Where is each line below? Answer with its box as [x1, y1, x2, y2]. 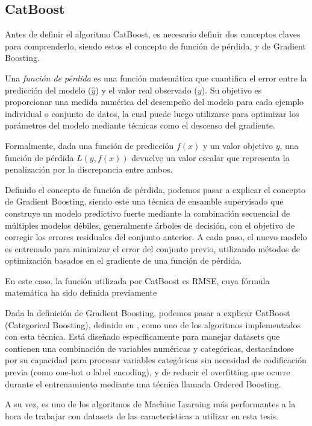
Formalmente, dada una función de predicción [5, 139, 174, 151]
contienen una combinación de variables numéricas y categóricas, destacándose [5, 342, 294, 354]
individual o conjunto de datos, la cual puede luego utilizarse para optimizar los [5, 107, 299, 119]
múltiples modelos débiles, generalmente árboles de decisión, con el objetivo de [5, 218, 295, 231]
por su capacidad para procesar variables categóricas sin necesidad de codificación [5, 354, 307, 366]
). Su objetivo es [201, 83, 262, 96]
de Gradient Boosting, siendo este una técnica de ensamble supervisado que [5, 195, 284, 208]
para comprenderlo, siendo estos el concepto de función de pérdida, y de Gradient [5, 39, 306, 52]
